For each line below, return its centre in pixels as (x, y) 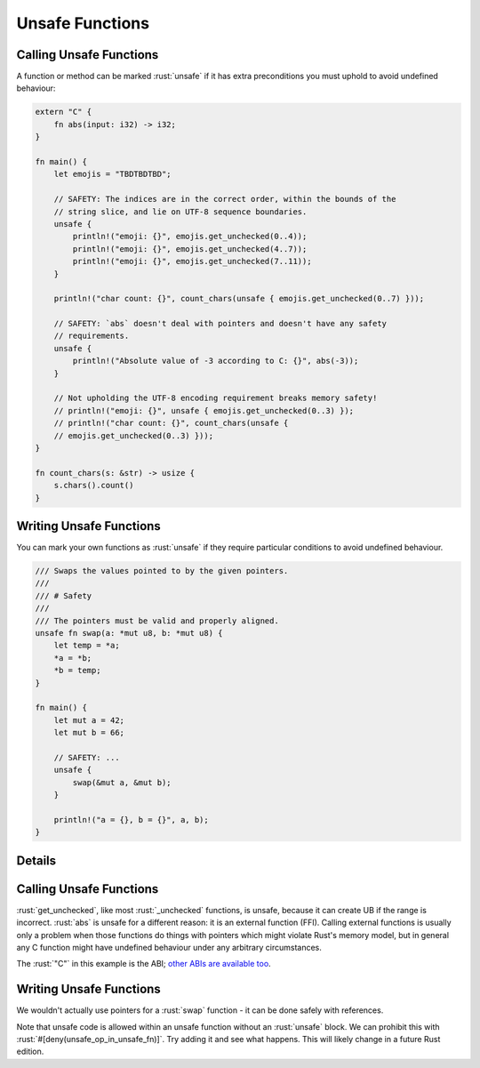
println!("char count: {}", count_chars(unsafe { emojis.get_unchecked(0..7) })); (239, 299)
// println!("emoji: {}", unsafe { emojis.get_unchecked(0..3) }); (204, 410)
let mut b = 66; (89, 733)
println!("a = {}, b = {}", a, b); (131, 819)
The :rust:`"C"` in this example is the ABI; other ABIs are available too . (144, 964)
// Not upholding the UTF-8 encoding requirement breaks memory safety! (216, 398)
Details (36, 860)
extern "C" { (64, 112)
